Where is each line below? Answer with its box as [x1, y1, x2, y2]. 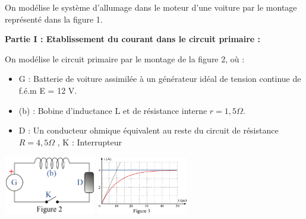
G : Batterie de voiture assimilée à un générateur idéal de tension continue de [18, 72, 301, 85]
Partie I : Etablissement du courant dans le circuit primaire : [5, 33, 260, 45]
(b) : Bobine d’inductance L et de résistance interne [18, 104, 207, 116]
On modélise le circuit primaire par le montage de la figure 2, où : [5, 52, 245, 65]
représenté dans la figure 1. [5, 12, 103, 25]
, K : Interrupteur [57, 135, 122, 148]
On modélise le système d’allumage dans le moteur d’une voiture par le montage [5, 1, 297, 13]
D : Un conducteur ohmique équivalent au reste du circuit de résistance [18, 124, 279, 137]
